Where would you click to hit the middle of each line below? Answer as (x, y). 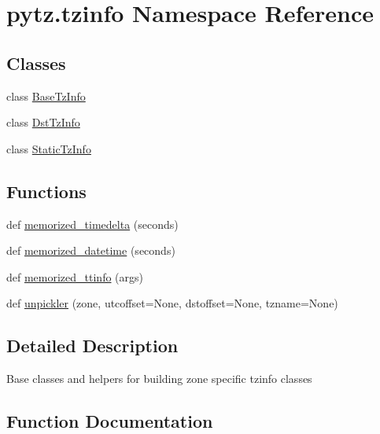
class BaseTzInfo (46, 96)
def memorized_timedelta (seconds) (92, 224)
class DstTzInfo (43, 122)
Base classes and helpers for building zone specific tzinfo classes (159, 379)
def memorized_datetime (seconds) (91, 250)
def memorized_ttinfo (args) (75, 276)
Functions (46, 191)
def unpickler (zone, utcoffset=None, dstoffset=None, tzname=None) (172, 303)
